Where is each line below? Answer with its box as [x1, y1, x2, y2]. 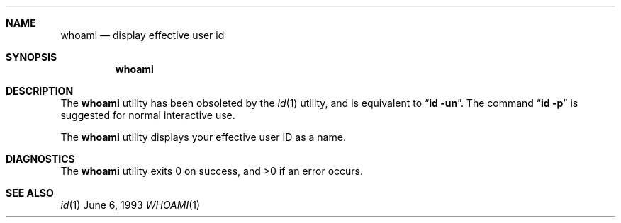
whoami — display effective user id [60, 29, 225, 41]
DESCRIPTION [6, 85, 74, 97]
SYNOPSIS [6, 51, 57, 63]
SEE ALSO [6, 187, 54, 199]
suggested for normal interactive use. [60, 109, 235, 121]
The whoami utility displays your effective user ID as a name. [60, 131, 346, 143]
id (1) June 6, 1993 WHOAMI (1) [60, 199, 201, 211]
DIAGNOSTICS [6, 153, 75, 165]
